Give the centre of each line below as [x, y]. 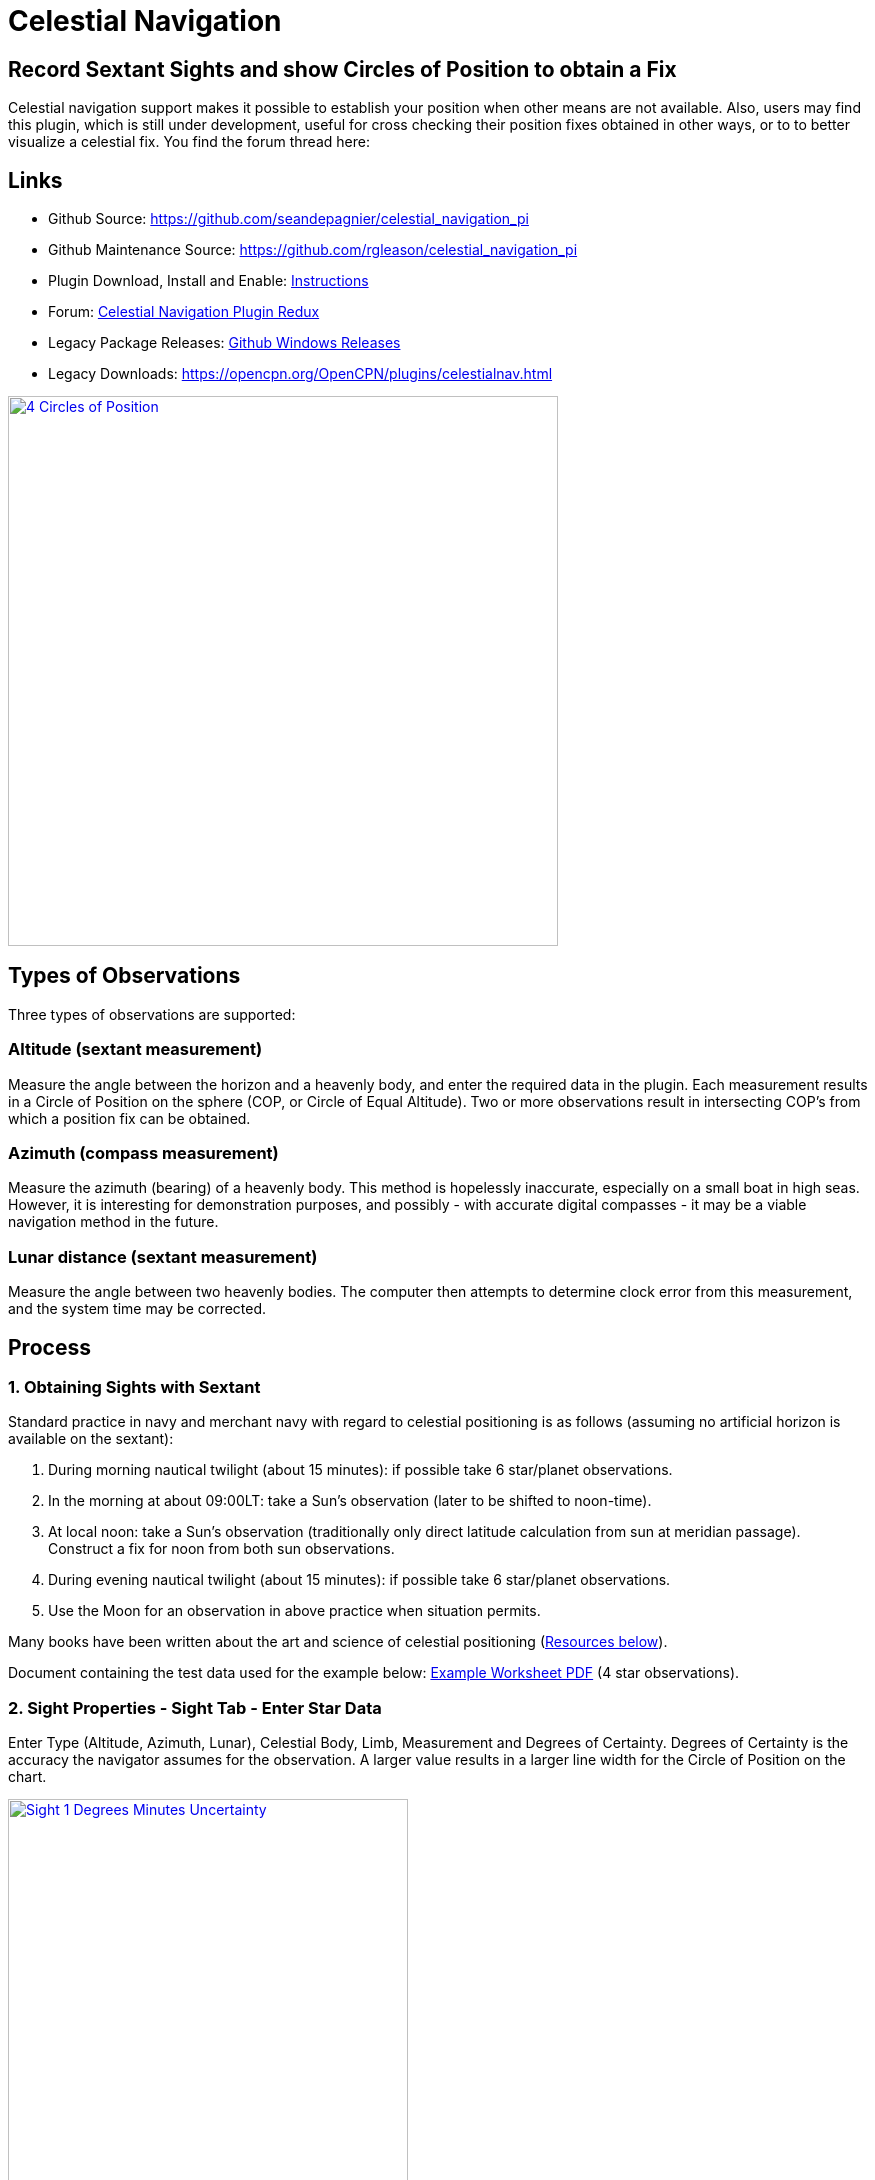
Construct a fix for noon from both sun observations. [221, 1549]
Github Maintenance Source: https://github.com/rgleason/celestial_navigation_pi [313, 250]
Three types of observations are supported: [152, 1014]
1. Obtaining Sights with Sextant [134, 1386]
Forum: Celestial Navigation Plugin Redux [184, 312]
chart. [27, 1777]
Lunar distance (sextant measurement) [163, 1256]
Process [49, 1347]
